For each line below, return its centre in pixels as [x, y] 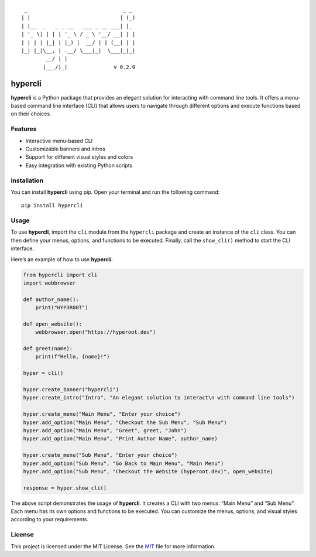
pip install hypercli [52, 206]
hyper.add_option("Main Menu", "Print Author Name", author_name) [120, 439]
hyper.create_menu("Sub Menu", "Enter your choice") [100, 455]
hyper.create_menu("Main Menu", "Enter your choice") [102, 414]
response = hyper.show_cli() [65, 488]
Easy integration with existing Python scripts [79, 165]
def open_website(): [52, 324]
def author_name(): [51, 299]
